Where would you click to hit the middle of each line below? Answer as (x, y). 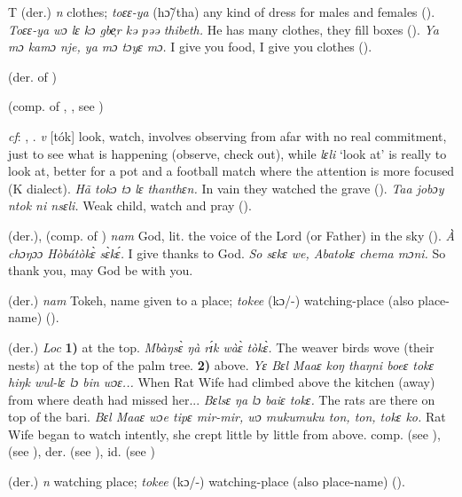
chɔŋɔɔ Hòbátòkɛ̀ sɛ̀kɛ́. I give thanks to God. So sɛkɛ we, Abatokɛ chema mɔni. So (227, 252)
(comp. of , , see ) (56, 106)
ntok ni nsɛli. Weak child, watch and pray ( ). (130, 205)
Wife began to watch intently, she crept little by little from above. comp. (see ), (224, 434)
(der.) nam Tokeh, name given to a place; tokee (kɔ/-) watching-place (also (211, 300)
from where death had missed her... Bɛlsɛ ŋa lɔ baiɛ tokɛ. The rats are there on (222, 399)
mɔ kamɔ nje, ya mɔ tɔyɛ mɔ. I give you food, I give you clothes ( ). (190, 47)
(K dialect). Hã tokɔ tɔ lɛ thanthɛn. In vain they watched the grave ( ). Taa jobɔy (226, 188)
